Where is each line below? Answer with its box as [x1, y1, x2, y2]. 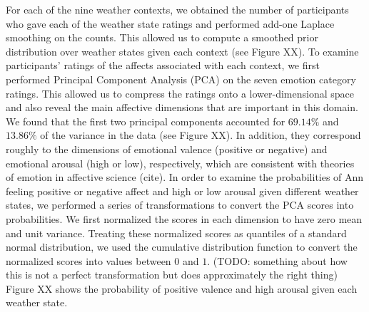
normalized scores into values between [6, 253, 171, 268]
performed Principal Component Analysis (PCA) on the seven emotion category [6, 71, 356, 86]
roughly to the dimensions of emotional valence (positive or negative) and [6, 141, 328, 156]
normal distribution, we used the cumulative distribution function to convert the [6, 239, 358, 254]
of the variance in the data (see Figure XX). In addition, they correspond [40, 128, 361, 142]
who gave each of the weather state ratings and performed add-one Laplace [6, 16, 335, 31]
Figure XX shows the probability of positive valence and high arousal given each [6, 281, 358, 296]
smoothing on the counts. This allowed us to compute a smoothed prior [6, 30, 318, 45]
